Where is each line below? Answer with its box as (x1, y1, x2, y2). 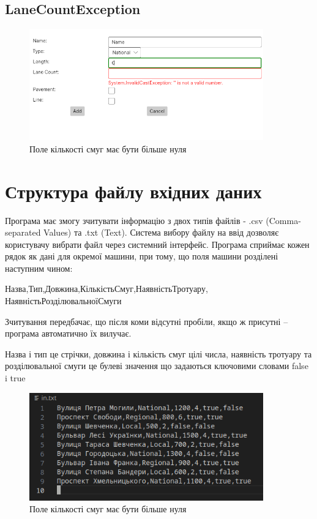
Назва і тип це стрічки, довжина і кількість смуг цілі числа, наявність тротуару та (5, 347, 312, 360)
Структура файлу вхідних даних (5, 178, 262, 203)
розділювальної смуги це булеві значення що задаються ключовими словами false (5, 359, 308, 372)
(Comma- (266, 214, 301, 226)
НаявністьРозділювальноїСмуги (5, 294, 122, 307)
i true (5, 372, 26, 384)
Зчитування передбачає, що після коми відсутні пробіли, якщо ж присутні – (5, 315, 288, 327)
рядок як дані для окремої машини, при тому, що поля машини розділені (5, 250, 278, 263)
